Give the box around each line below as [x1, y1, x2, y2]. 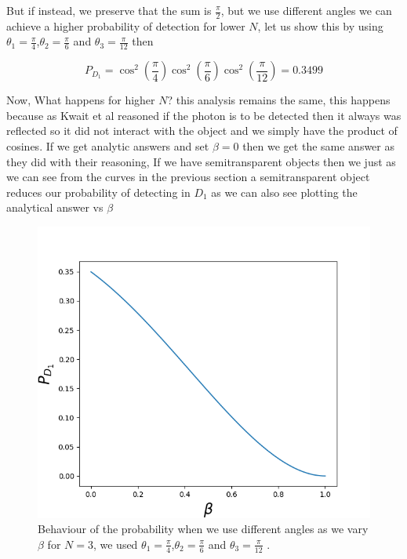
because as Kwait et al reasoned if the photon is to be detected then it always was [6, 107, 402, 123]
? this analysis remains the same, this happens [167, 92, 391, 108]
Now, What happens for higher [6, 92, 155, 108]
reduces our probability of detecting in [6, 183, 191, 200]
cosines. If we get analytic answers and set [6, 138, 209, 154]
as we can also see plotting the [211, 183, 358, 200]
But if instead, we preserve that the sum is [6, 2, 212, 18]
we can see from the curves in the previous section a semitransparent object [6, 169, 370, 185]
